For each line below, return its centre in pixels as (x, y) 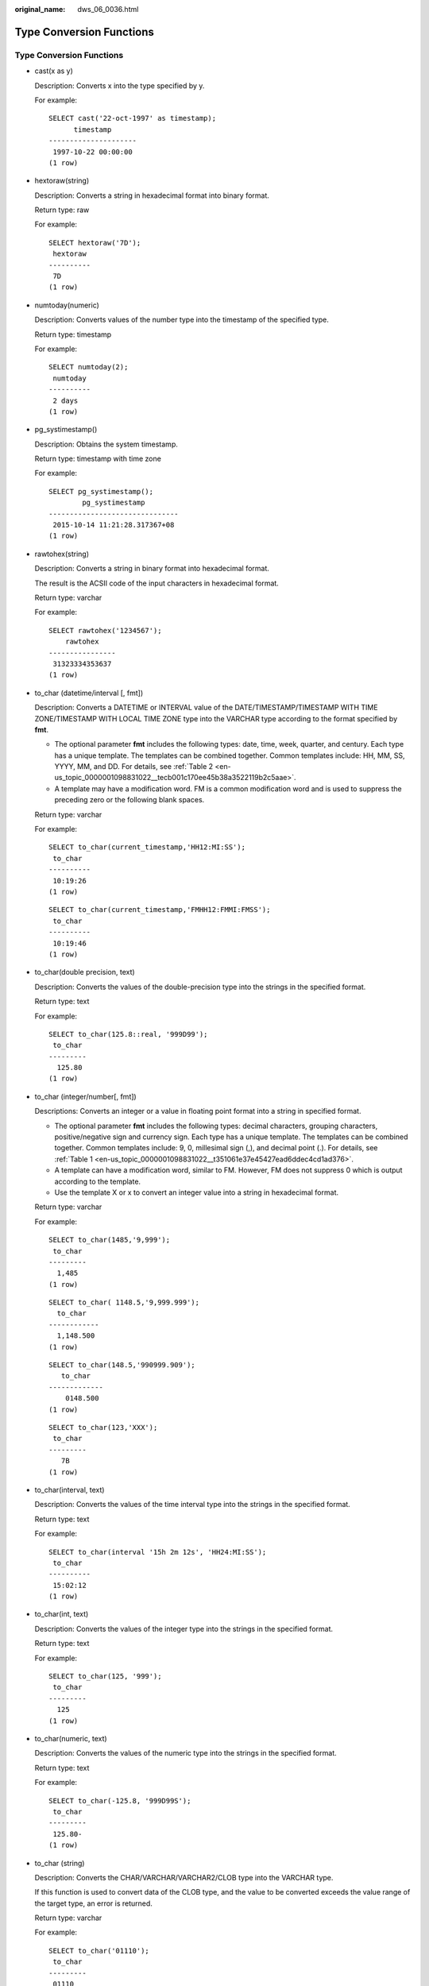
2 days (66, 400)
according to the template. (98, 1181)
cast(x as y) (54, 71)
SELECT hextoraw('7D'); (95, 243)
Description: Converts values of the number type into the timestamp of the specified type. (182, 320)
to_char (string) (60, 1863)
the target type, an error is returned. (93, 1903)
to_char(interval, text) (70, 1489)
